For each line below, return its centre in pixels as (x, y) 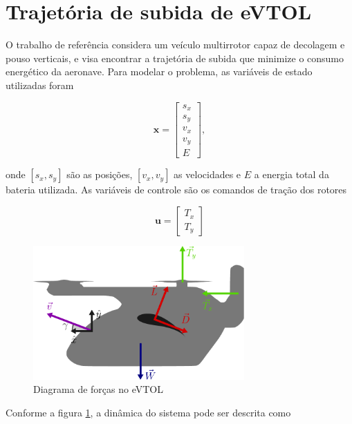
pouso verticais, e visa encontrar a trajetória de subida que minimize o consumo (175, 58)
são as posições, (100, 174)
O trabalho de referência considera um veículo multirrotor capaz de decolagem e (175, 45)
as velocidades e (207, 174)
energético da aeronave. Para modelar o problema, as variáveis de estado (159, 71)
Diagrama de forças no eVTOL (98, 389)
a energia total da (291, 174)
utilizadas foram (40, 85)
